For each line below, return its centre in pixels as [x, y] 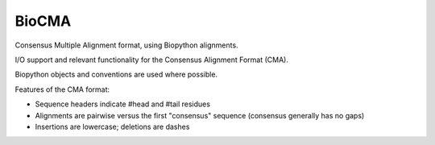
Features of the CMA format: [62, 89]
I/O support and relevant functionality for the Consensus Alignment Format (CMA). [152, 60]
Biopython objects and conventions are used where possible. [116, 75]
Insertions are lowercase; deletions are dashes [112, 126]
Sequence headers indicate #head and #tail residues [123, 104]
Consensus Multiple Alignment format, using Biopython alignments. [126, 45]
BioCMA [43, 21]
